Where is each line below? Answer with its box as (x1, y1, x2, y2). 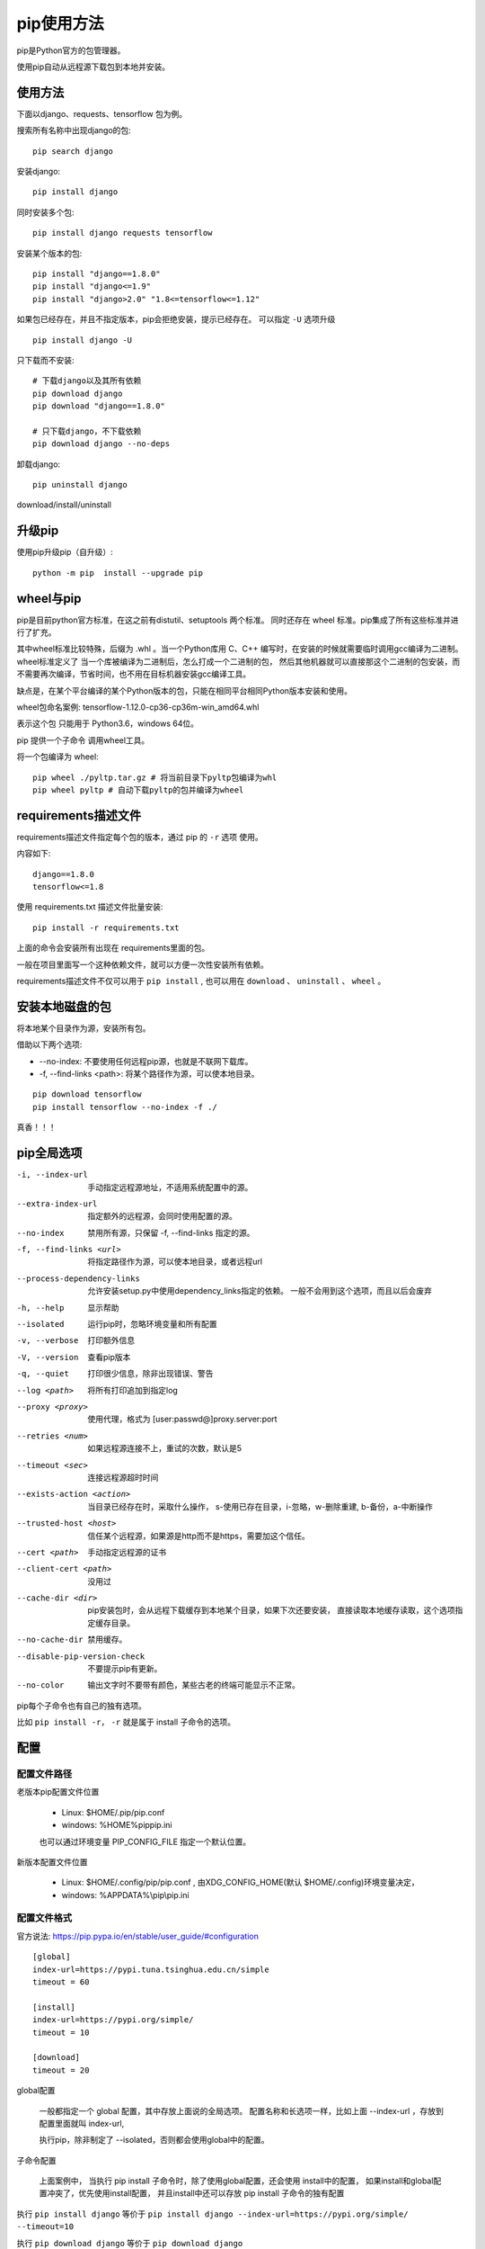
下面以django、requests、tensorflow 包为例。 (16, 108, 188, 119)
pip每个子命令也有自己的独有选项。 (16, 1700, 147, 1711)
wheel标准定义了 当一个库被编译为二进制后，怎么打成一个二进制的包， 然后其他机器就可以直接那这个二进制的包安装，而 (16, 656, 461, 667)
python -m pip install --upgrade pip (32, 568, 204, 578)
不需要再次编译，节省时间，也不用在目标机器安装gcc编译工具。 (16, 668, 251, 679)
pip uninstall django (32, 479, 128, 490)
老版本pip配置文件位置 (16, 1787, 100, 1797)
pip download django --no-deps (32, 439, 171, 449)
